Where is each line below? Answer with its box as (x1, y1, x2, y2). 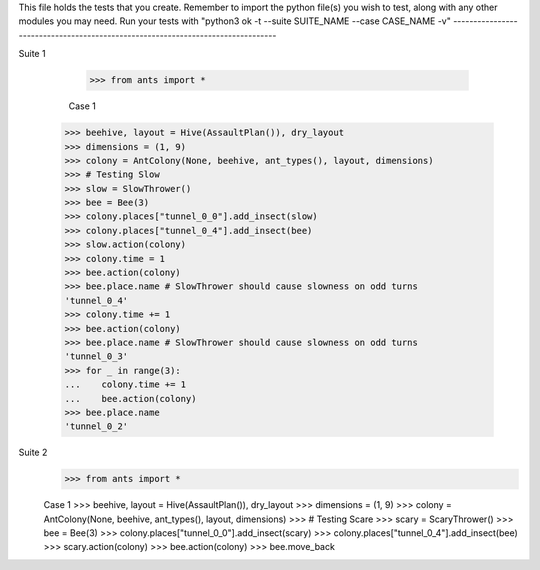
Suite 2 (18, 446, 48, 459)
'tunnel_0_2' (64, 421, 129, 432)
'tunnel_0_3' (64, 351, 129, 362)
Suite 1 (18, 48, 46, 60)
